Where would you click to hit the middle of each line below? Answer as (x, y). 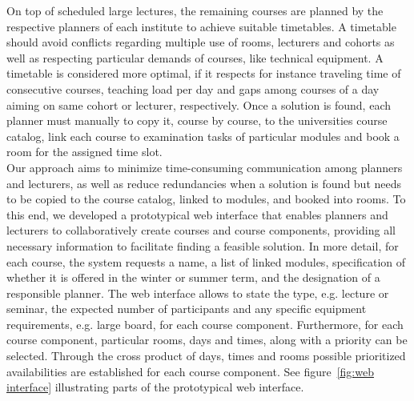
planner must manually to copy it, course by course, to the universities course (197, 120)
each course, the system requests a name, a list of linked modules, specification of (206, 261)
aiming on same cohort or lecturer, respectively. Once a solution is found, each (199, 104)
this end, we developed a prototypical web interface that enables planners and (197, 214)
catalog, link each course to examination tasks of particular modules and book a (203, 136)
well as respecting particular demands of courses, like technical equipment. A (195, 57)
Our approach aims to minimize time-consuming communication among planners (205, 167)
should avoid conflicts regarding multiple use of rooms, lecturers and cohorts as (201, 42)
